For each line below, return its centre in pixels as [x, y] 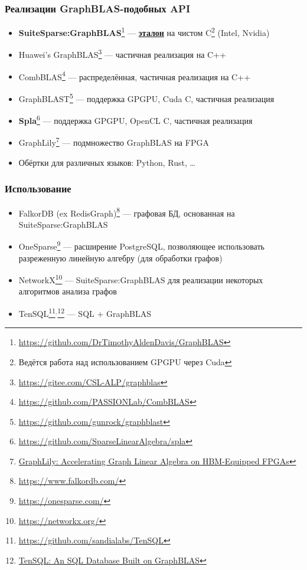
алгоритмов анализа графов [68, 291]
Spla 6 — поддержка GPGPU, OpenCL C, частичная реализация [135, 119]
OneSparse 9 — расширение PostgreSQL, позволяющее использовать [141, 245]
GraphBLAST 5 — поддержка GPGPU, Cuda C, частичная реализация [146, 97]
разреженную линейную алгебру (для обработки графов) [120, 258]
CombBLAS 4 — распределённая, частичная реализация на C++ [134, 76]
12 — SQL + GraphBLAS [104, 312]
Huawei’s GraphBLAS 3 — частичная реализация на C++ [122, 54]
